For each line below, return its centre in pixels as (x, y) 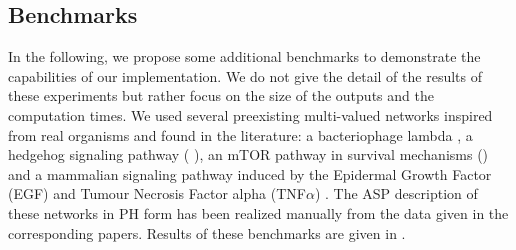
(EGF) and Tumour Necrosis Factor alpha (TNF (157, 193)
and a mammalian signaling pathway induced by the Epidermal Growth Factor (250, 173)
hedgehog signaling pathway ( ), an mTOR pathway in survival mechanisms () (248, 154)
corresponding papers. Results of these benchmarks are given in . (207, 232)
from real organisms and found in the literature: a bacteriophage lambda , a (240, 134)
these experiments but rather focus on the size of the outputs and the (221, 95)
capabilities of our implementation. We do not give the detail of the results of (245, 75)
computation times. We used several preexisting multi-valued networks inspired (250, 114)
